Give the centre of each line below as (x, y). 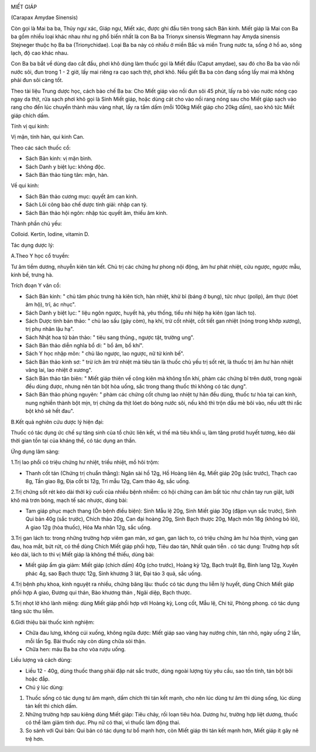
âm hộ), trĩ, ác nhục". (51, 305)
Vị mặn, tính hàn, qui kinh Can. (48, 137)
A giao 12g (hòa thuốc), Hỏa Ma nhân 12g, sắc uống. (89, 527)
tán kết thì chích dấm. (51, 706)
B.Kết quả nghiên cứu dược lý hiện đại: (57, 422)
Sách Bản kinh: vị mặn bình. (59, 159)
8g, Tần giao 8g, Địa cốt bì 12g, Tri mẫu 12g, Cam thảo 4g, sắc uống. (108, 481)
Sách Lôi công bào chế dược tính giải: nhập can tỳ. (87, 204)
